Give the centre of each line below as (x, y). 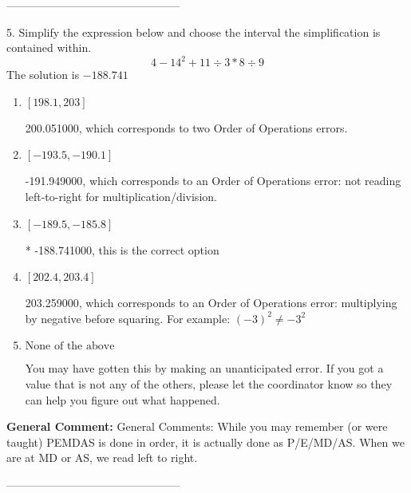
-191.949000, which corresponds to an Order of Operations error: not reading (213, 181)
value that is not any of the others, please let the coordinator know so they (209, 384)
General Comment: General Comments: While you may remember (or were (197, 426)
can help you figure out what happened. (123, 399)
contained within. (49, 47)
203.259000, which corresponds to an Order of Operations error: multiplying (211, 303)
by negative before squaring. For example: (128, 318)
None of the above (70, 347)
